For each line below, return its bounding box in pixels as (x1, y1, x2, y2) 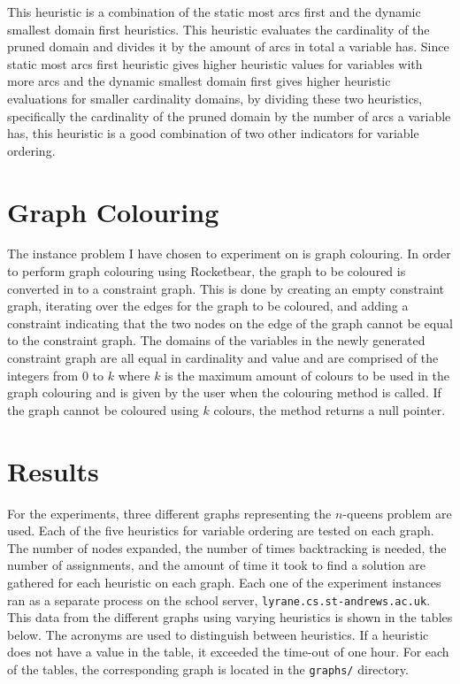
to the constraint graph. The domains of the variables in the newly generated (7, 331, 425, 350)
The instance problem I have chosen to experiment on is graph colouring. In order (7, 244, 451, 263)
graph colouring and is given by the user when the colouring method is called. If (7, 383, 441, 402)
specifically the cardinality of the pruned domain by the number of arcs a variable (7, 106, 451, 125)
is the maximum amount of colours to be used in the (165, 365, 449, 384)
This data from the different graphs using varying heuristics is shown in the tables (7, 608, 453, 626)
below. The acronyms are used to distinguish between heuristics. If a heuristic (7, 625, 429, 643)
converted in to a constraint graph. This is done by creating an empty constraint (7, 279, 445, 297)
